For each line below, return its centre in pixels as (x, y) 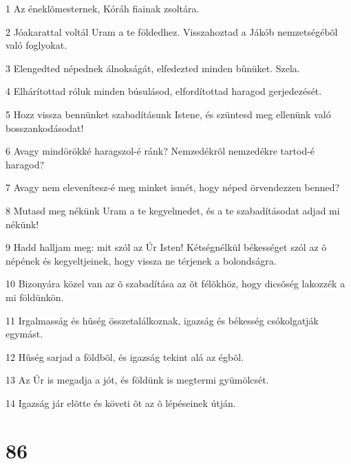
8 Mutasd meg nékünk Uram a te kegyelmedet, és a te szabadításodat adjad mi (173, 210)
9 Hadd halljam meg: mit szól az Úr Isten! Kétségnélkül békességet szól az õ (166, 247)
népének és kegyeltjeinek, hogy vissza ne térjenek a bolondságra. (141, 260)
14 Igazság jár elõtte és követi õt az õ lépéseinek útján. (121, 402)
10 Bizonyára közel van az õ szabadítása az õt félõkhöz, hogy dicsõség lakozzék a (175, 284)
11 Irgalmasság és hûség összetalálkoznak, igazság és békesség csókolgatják (162, 320)
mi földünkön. (35, 297)
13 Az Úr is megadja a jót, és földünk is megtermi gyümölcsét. (137, 380)
